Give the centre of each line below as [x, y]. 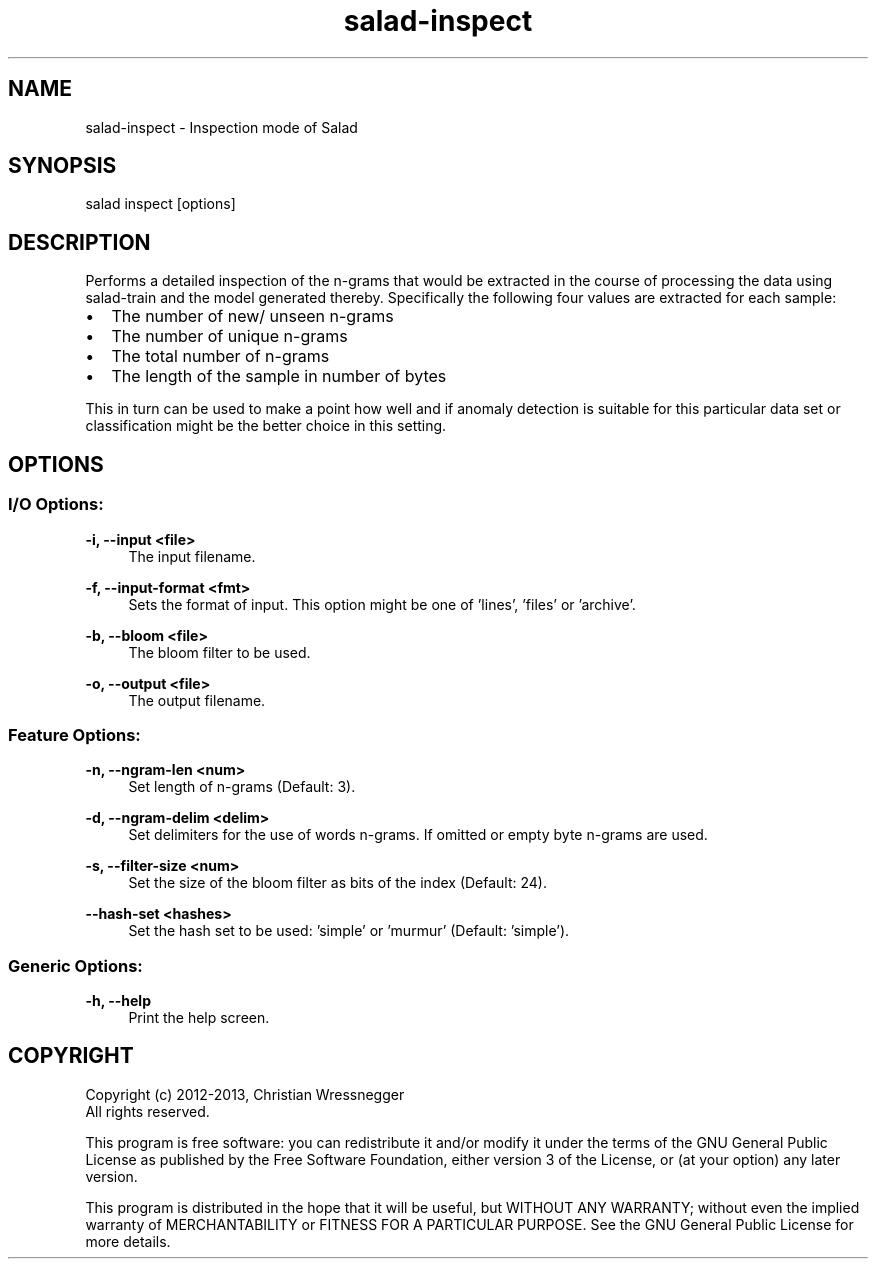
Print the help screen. [199, 1017]
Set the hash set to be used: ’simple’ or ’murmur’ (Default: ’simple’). [349, 931]
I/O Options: [56, 504]
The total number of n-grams [220, 356]
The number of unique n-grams [229, 336]
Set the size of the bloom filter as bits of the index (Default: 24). [338, 883]
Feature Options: [74, 734]
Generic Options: [75, 965]
